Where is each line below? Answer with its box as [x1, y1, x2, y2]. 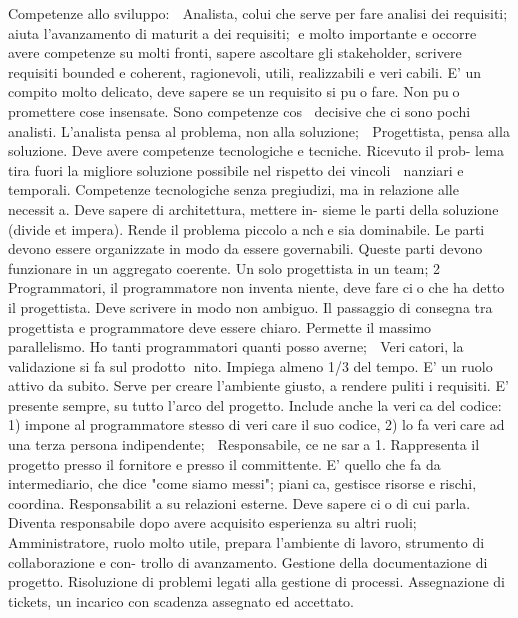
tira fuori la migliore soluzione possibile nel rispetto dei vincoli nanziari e [8, 159, 464, 180]
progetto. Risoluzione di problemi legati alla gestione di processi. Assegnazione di [8, 571, 505, 592]
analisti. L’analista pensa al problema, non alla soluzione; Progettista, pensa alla [8, 120, 510, 141]
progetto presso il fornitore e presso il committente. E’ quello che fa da [8, 453, 441, 474]
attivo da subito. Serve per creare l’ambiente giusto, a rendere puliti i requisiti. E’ [8, 375, 509, 396]
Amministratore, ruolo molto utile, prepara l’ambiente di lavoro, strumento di [8, 532, 485, 553]
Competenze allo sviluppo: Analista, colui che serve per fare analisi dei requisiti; [8, 3, 508, 23]
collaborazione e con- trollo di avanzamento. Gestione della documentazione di [8, 551, 488, 572]
